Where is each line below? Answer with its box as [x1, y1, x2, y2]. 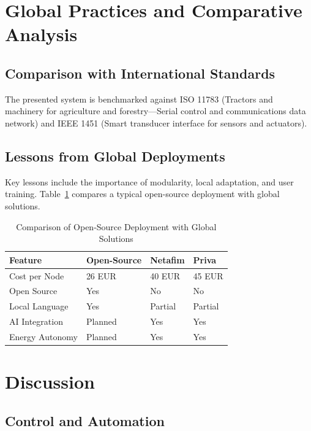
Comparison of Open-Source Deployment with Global [16, 220, 217, 233]
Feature [9, 253, 42, 266]
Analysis [5, 21, 78, 47]
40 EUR [150, 269, 181, 282]
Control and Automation [5, 411, 165, 430]
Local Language [9, 300, 69, 313]
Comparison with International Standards [5, 63, 275, 82]
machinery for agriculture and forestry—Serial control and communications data [5, 104, 306, 117]
